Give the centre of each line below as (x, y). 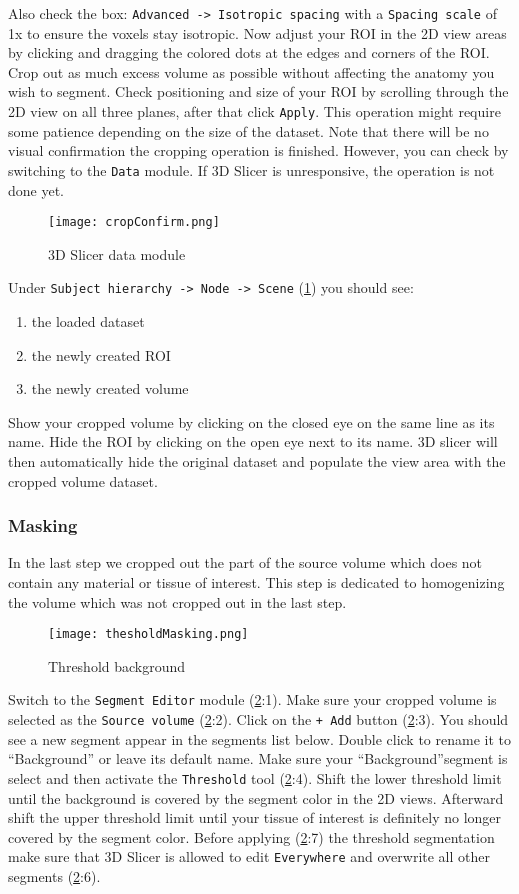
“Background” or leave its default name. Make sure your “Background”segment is (258, 758)
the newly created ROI (101, 354)
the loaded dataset (88, 321)
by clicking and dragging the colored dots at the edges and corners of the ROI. (249, 52)
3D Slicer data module (117, 253)
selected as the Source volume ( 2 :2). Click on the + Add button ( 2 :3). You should (258, 719)
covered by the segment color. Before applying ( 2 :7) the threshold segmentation (251, 836)
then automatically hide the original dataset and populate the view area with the (257, 461)
